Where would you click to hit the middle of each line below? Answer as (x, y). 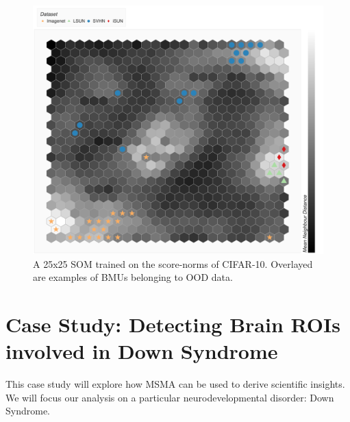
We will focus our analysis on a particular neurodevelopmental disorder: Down (170, 397)
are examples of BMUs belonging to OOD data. (133, 277)
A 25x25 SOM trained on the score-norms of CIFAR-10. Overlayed (173, 263)
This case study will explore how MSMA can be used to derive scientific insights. (175, 384)
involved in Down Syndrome (142, 351)
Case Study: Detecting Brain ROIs (173, 324)
